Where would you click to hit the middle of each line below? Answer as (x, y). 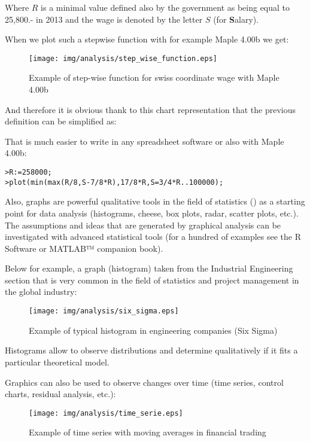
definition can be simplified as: (61, 121)
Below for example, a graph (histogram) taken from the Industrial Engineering (149, 268)
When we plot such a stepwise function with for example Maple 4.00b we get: (147, 39)
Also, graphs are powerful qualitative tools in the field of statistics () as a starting (155, 201)
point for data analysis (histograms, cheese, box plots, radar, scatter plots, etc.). (152, 213)
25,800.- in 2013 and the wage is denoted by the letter (104, 19)
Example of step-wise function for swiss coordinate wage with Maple (154, 77)
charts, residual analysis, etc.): (60, 394)
